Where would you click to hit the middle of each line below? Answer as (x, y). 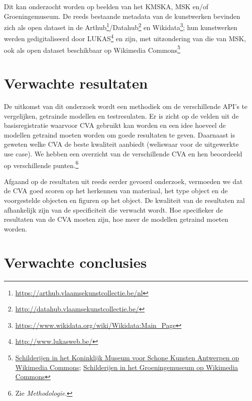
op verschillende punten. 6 (41, 164)
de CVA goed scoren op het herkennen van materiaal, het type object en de (116, 191)
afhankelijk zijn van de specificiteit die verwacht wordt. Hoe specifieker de (113, 209)
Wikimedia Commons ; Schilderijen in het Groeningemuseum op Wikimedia (127, 367)
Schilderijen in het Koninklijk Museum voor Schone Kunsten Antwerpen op (127, 357)
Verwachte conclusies (75, 262)
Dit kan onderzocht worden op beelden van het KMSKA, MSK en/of (106, 6)
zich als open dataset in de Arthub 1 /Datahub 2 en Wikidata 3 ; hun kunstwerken (121, 26)
